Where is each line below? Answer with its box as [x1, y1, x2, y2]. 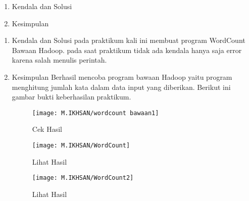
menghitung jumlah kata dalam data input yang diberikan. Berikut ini [12, 81, 231, 92]
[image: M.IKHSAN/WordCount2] [32, 174, 134, 182]
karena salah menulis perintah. [12, 55, 107, 65]
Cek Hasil [32, 124, 62, 134]
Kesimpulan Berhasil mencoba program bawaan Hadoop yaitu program [12, 71, 232, 82]
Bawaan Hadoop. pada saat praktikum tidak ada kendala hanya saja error [12, 44, 242, 55]
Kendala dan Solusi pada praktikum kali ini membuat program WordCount [12, 35, 245, 45]
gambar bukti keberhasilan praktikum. [12, 91, 131, 102]
